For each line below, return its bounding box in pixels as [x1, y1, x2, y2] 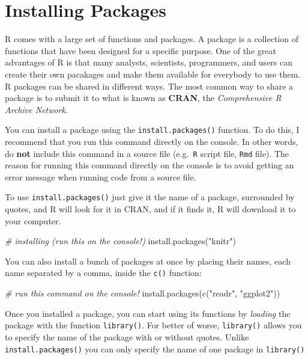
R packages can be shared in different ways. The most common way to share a [5, 79, 294, 92]
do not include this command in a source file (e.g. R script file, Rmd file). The [5, 147, 289, 159]
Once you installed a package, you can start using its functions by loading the [5, 307, 291, 319]
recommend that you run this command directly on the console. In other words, [5, 135, 298, 147]
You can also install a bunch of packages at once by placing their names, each [5, 254, 291, 267]
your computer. [5, 214, 61, 227]
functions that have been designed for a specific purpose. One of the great [5, 44, 276, 57]
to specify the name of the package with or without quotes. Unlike [5, 330, 249, 343]
